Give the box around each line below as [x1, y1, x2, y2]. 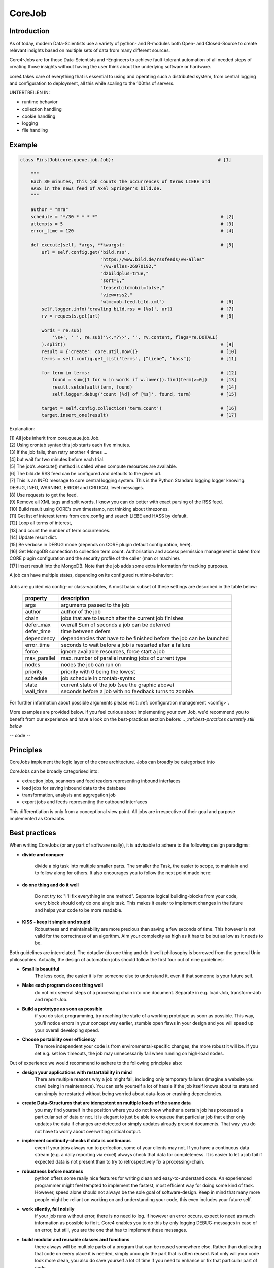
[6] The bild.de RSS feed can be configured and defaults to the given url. [9, 470, 162, 476]
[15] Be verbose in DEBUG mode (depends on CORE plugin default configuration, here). [9, 541, 192, 547]
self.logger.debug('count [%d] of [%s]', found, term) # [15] [52, 391, 237, 397]
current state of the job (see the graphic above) [61, 681, 175, 688]
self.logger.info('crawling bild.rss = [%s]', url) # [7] [41, 306, 234, 312]
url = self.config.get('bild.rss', [41, 249, 130, 255]
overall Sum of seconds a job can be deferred [61, 621, 170, 628]
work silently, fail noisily [22, 1206, 75, 1212]
